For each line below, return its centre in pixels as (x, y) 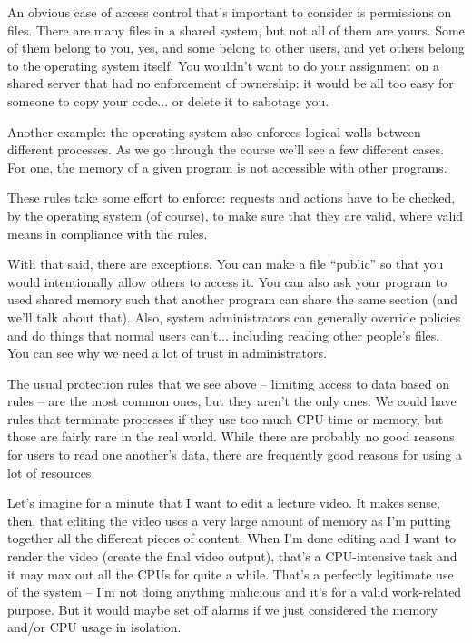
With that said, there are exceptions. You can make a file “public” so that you (226, 264)
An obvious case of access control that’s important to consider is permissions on (230, 12)
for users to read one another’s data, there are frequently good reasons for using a (235, 455)
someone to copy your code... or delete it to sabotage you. (168, 100)
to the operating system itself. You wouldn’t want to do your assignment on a (224, 65)
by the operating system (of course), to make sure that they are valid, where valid (236, 215)
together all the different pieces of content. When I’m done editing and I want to (232, 538)
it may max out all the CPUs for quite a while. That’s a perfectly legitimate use (231, 574)
